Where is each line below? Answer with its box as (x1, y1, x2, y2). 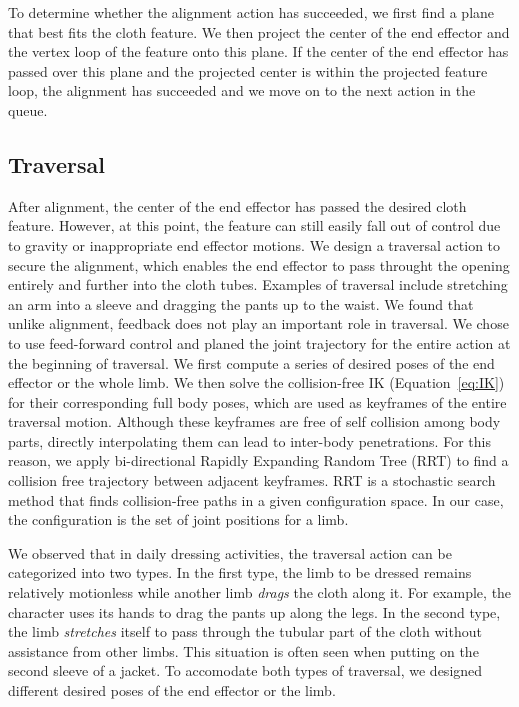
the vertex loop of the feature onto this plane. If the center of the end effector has (8, 41, 509, 62)
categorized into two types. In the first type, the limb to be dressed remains (8, 562, 472, 583)
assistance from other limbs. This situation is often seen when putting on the (8, 640, 479, 661)
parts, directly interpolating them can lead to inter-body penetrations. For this (8, 430, 491, 451)
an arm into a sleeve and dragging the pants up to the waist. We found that (8, 293, 474, 314)
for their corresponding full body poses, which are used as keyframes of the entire (8, 391, 507, 412)
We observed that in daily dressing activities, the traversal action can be (8, 542, 452, 563)
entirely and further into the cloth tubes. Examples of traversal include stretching (8, 274, 508, 295)
